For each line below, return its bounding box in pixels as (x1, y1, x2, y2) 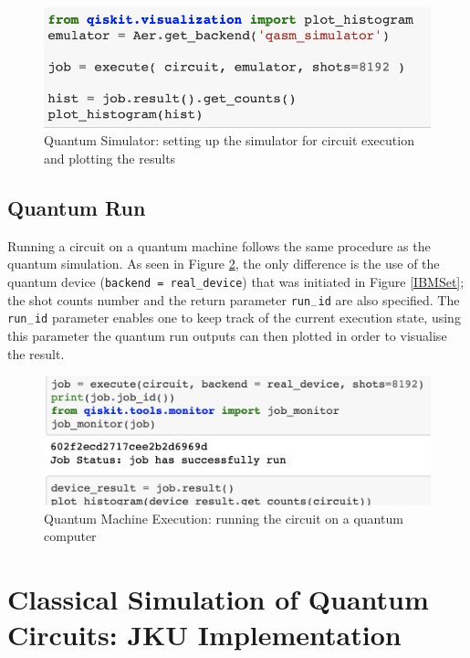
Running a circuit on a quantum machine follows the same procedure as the (7, 236, 431, 255)
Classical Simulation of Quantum (7, 580, 429, 618)
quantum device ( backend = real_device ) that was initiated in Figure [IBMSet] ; (7, 272, 465, 292)
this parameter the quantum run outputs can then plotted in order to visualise (7, 326, 447, 345)
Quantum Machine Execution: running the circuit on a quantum (44, 508, 403, 527)
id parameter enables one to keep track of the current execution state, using (34, 308, 461, 327)
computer (44, 526, 97, 546)
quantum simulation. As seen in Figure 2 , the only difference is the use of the (7, 254, 440, 273)
